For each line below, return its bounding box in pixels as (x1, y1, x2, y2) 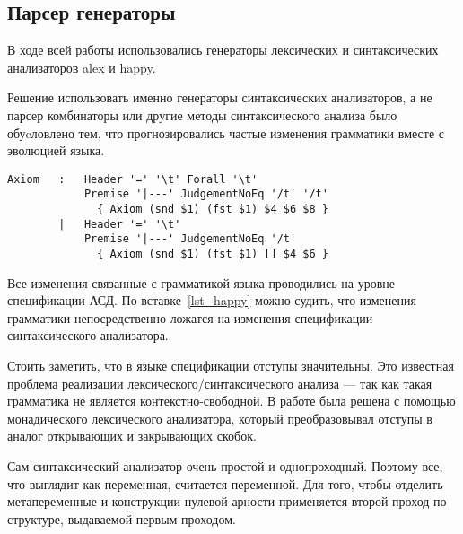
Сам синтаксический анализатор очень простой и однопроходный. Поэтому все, (7, 457, 443, 476)
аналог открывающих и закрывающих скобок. (7, 426, 257, 445)
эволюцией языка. (7, 141, 105, 160)
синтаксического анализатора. (7, 326, 169, 345)
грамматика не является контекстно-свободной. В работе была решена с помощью (7, 391, 456, 410)
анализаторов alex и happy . (7, 57, 156, 76)
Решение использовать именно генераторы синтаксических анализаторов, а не (7, 88, 432, 107)
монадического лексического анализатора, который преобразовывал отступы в (7, 408, 432, 427)
